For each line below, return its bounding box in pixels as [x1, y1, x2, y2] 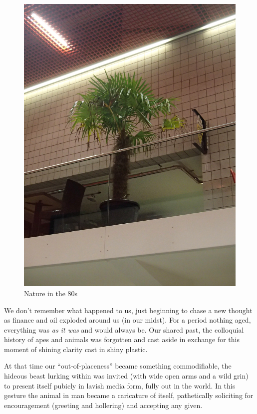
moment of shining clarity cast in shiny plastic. [4, 344, 148, 354]
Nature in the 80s [24, 288, 78, 298]
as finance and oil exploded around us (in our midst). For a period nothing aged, [4, 315, 251, 325]
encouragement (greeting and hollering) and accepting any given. [4, 400, 203, 410]
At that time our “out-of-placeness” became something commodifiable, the [4, 361, 232, 371]
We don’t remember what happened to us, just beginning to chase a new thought [4, 305, 253, 315]
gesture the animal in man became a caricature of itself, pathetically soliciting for [4, 390, 254, 401]
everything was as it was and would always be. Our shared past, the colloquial [4, 324, 244, 335]
